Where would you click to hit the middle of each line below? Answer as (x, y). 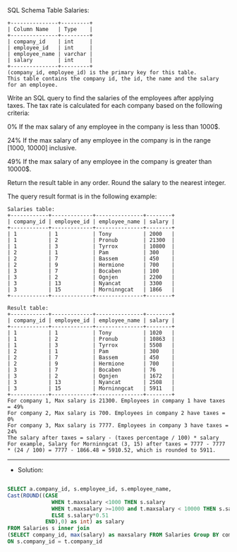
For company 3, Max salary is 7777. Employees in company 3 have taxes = (118, 426)
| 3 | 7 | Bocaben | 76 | (91, 370)
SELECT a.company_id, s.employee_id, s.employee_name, (90, 489)
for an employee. (33, 85)
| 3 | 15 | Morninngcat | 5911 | (91, 388)
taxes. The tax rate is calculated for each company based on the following (115, 106)
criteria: (19, 113)
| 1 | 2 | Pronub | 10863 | (91, 339)
